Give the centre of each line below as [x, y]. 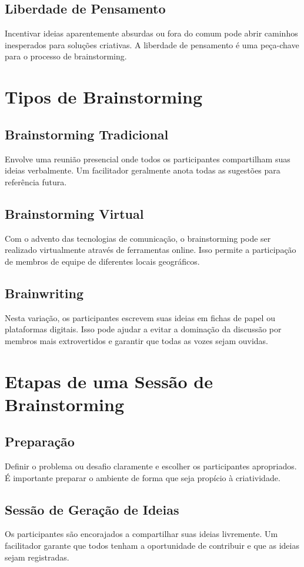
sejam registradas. [37, 557]
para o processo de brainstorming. [66, 56]
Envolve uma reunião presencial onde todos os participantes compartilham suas [148, 159]
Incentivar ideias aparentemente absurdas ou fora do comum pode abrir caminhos [151, 33]
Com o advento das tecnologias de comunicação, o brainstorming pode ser [138, 238]
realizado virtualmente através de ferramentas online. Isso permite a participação [151, 250]
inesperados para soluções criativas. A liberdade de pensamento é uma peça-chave [152, 44]
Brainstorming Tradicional [87, 134]
